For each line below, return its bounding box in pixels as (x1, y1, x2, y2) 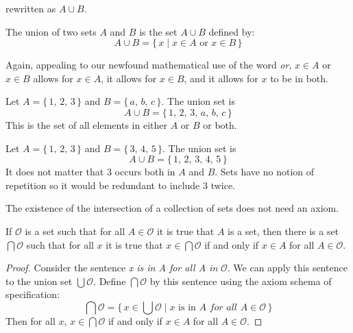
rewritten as (5, 1, 56, 15)
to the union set (5, 273, 73, 288)
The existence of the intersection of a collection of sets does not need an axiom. (5, 201, 339, 215)
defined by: (208, 24, 255, 38)
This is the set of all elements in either (5, 117, 167, 132)
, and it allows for (184, 71, 258, 85)
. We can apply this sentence (227, 260, 348, 275)
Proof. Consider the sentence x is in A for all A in (5, 260, 218, 275)
